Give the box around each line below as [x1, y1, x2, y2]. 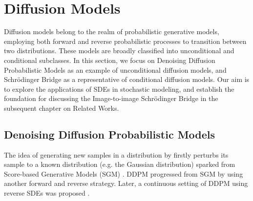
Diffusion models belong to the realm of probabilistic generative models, [4, 26, 219, 37]
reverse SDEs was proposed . [4, 188, 90, 198]
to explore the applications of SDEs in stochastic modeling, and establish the [4, 83, 234, 94]
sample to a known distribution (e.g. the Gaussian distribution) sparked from [4, 159, 235, 169]
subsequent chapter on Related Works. [4, 102, 119, 113]
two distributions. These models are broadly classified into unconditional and [4, 45, 234, 56]
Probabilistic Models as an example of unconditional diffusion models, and [4, 64, 227, 75]
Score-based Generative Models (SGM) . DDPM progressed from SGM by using [4, 168, 243, 179]
